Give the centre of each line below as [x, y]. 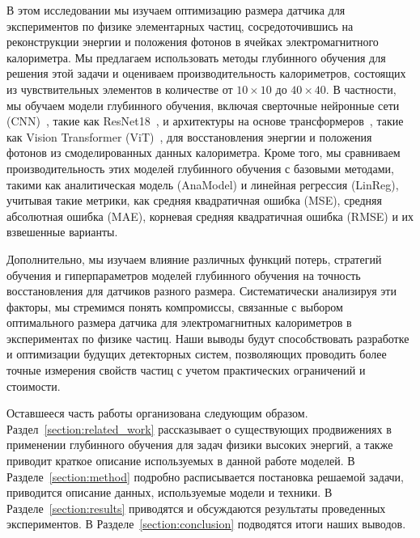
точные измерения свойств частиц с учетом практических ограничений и [186, 370]
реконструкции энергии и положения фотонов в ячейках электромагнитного [193, 42]
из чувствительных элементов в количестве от [120, 89]
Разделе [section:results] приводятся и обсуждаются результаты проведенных [196, 508]
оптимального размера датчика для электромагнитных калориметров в [179, 322]
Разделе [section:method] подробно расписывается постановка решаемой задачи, [206, 476]
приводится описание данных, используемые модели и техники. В [170, 492]
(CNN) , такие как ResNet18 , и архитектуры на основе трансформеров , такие [205, 121]
